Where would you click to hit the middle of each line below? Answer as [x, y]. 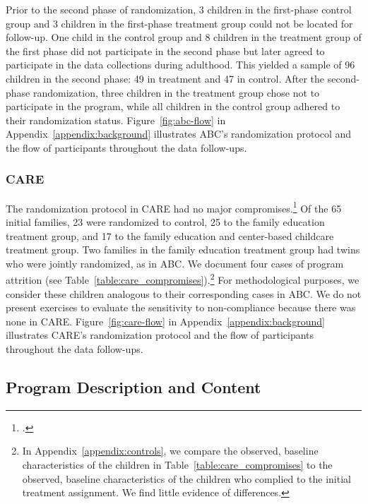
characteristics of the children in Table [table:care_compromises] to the [177, 464]
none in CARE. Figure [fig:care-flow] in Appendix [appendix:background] [165, 321]
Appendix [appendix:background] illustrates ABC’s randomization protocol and [179, 134]
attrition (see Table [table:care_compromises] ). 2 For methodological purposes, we [183, 279]
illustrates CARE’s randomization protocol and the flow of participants [160, 335]
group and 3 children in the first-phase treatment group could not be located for [179, 23]
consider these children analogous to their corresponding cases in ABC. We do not [184, 293]
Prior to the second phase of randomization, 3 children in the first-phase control [179, 9]
